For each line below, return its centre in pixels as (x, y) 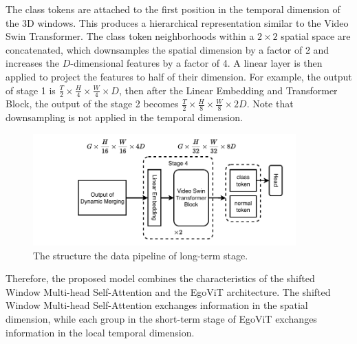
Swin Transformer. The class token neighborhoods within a (130, 36)
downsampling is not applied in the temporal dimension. (124, 117)
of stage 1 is (31, 90)
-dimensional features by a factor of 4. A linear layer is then (196, 63)
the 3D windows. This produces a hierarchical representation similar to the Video (177, 22)
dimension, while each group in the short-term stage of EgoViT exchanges (161, 318)
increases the (32, 63)
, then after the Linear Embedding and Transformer (228, 90)
